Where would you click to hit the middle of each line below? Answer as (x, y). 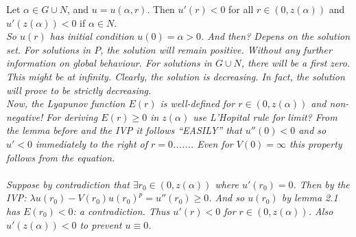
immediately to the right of (92, 143)
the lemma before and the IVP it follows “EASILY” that (124, 130)
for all (241, 9)
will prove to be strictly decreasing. (79, 90)
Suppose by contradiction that (68, 184)
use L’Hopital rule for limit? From (265, 116)
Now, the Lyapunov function (66, 103)
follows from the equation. (61, 157)
